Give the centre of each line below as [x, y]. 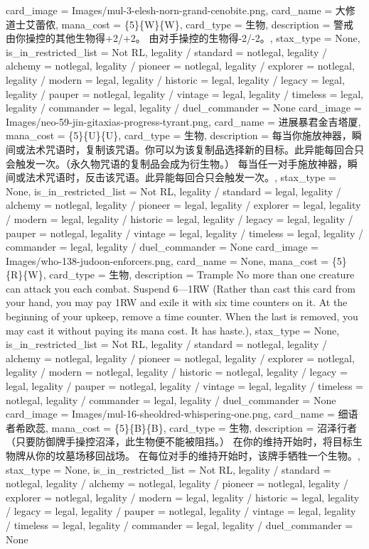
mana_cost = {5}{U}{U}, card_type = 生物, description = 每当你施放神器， [179, 135]
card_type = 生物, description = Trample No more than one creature [202, 274]
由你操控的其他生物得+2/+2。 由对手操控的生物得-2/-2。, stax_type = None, [183, 38]
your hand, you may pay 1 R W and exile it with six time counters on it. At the [177, 302]
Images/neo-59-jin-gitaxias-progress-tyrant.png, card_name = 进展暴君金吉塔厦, [183, 121]
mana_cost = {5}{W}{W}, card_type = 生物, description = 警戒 [208, 24]
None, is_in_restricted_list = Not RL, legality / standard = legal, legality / [173, 191]
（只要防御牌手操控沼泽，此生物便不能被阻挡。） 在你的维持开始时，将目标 [179, 441]
